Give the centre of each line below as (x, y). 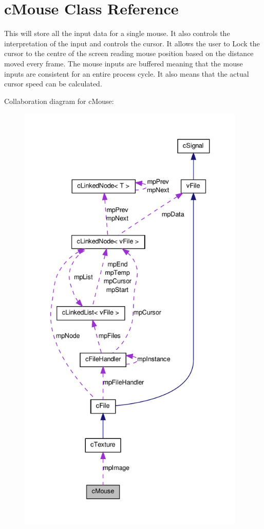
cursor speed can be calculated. (53, 84)
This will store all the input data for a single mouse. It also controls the (117, 33)
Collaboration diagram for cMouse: (59, 101)
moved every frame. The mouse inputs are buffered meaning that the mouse (124, 63)
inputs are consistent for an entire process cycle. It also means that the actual (127, 73)
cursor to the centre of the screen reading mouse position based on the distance (129, 53)
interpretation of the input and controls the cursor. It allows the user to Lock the (132, 43)
